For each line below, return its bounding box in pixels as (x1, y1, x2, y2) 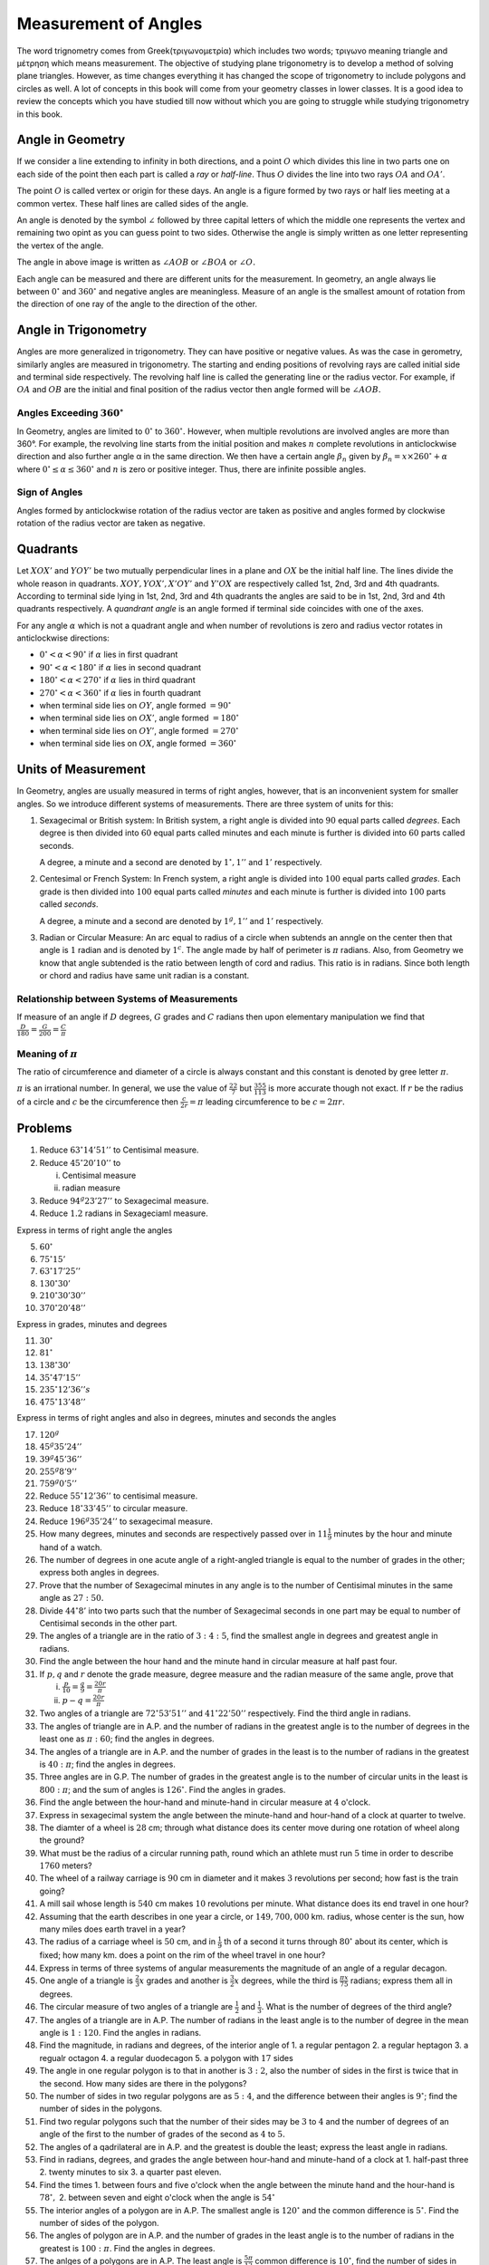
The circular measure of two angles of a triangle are (39, 2001, 234, 2011)
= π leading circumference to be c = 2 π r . (188, 1096, 346, 1107)
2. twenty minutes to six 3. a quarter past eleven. (39, 2166, 222, 2178)
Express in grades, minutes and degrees (16, 1318, 168, 1329)
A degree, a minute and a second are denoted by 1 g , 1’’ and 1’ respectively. (39, 914, 324, 926)
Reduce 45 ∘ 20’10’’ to (39, 1156, 121, 1168)
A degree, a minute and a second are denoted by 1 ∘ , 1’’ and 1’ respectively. (39, 856, 322, 868)
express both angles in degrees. (39, 1567, 160, 1578)
